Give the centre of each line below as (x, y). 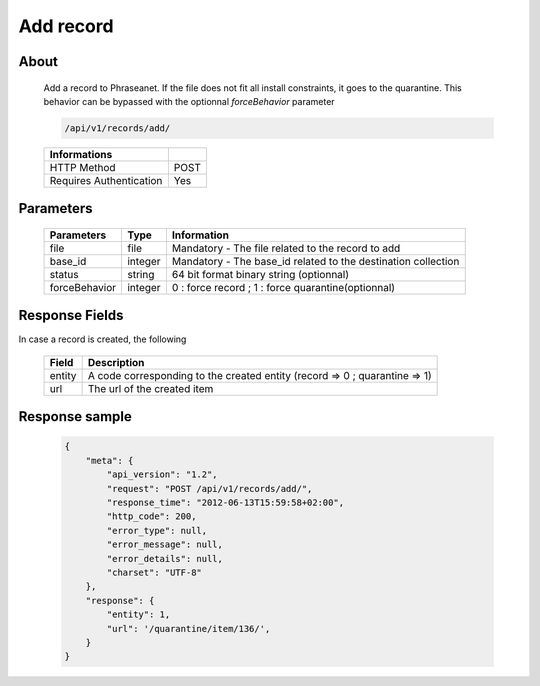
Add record (66, 26)
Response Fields (71, 315)
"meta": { (109, 460)
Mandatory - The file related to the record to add (286, 248)
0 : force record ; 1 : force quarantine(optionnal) (283, 287)
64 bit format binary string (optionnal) (260, 274)
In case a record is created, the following (102, 339)
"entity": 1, (138, 614)
